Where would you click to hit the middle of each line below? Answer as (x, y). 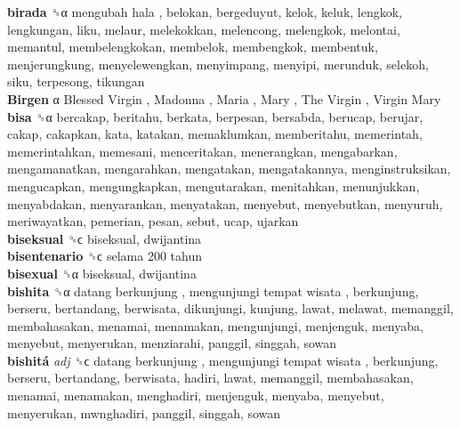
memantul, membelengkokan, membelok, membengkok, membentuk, (193, 47)
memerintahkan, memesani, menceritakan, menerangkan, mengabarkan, (202, 151)
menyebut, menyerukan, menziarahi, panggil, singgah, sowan (172, 343)
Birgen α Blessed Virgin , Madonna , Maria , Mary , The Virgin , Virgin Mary (224, 98)
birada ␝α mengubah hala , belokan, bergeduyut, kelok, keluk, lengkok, (205, 12)
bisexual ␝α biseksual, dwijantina (102, 273)
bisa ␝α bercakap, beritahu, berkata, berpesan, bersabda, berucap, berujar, (215, 116)
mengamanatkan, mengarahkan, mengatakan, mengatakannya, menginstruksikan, (229, 169)
